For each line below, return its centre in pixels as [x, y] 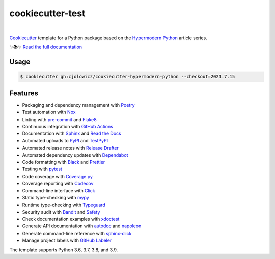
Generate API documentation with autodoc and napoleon [82, 226]
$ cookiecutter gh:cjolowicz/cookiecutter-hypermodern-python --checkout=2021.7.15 [128, 77]
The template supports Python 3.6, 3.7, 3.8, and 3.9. [64, 250]
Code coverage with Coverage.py [57, 176]
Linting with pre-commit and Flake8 [59, 119]
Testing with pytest [42, 169]
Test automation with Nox [49, 112]
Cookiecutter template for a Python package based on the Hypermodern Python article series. [108, 38]
